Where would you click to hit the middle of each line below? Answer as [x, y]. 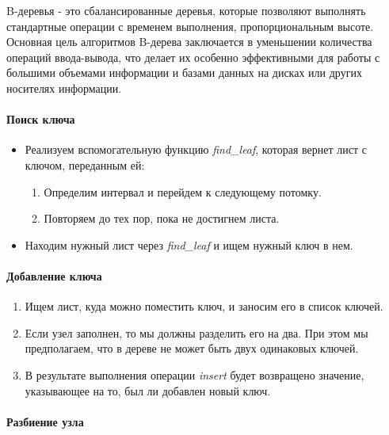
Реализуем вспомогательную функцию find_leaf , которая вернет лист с [196, 149]
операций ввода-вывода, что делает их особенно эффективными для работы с [193, 57]
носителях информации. [64, 88]
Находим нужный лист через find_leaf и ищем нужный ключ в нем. [189, 244]
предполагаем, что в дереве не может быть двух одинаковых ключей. [192, 348]
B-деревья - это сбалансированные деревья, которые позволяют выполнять [186, 10]
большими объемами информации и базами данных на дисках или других [184, 72]
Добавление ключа [54, 275]
